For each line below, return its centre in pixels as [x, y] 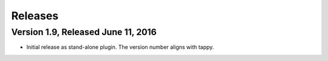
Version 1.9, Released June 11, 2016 [84, 32]
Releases [35, 16]
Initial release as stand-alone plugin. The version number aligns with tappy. [120, 47]
